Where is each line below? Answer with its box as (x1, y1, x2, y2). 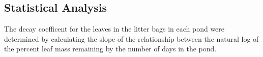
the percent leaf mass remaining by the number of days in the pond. (4, 43, 217, 54)
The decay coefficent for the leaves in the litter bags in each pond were (4, 23, 225, 34)
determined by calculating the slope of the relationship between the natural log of (4, 33, 259, 44)
